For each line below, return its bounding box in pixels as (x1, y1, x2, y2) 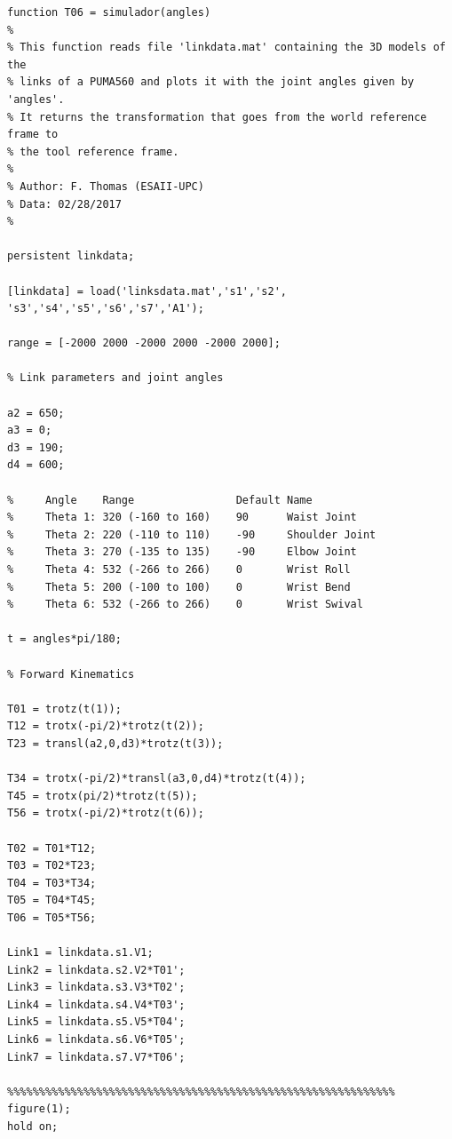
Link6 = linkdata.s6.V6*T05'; (7, 1033, 186, 1047)
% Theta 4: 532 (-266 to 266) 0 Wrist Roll (7, 563, 351, 576)
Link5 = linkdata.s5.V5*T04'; (7, 1016, 186, 1029)
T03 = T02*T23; (7, 859, 97, 872)
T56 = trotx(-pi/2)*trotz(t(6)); (7, 807, 204, 820)
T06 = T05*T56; (7, 911, 97, 924)
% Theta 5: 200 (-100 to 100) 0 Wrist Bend (7, 580, 351, 593)
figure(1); (7, 1103, 71, 1116)
